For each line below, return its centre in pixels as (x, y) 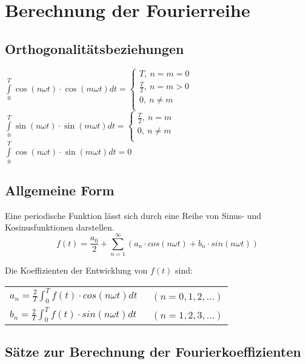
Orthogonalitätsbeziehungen (95, 48)
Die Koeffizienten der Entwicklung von (76, 270)
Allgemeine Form (60, 190)
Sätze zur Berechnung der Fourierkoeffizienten (153, 352)
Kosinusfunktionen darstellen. (60, 227)
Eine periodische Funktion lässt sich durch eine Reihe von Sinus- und (133, 215)
